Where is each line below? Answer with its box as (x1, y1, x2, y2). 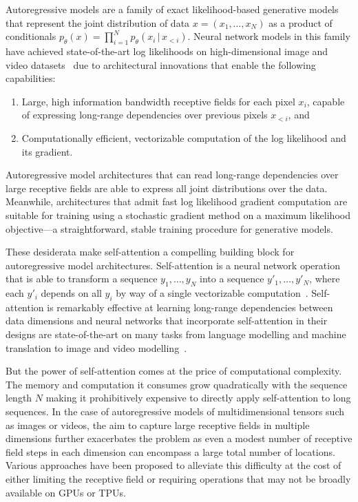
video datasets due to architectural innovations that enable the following (6, 57, 316, 72)
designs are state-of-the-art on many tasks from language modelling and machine (6, 327, 346, 342)
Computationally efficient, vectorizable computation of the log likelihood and (21, 130, 346, 145)
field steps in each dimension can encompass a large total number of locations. (6, 444, 335, 459)
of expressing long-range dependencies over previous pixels (21, 107, 268, 122)
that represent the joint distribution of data (6, 15, 190, 30)
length (6, 390, 32, 405)
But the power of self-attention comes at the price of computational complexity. (6, 364, 342, 378)
